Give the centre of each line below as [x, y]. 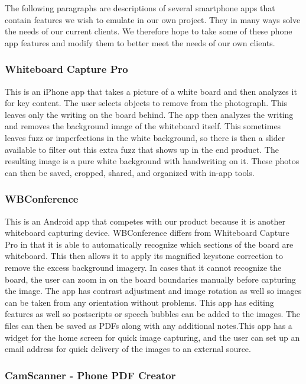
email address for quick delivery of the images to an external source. [128, 349]
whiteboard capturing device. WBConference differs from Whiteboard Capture [147, 233]
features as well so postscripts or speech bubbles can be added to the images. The [153, 314]
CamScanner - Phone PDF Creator [90, 375]
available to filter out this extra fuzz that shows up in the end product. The [142, 149]
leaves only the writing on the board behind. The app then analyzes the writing [149, 114]
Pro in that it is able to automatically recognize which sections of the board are [149, 244]
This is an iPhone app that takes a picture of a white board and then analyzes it [151, 91]
